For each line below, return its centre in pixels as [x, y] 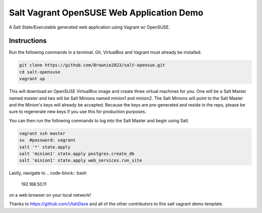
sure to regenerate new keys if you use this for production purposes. [78, 112]
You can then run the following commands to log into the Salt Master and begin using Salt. [99, 121]
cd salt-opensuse [40, 72]
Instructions [28, 41]
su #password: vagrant [48, 140]
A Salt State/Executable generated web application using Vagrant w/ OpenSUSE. [90, 27]
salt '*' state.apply [45, 147]
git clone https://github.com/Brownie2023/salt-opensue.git [92, 65]
